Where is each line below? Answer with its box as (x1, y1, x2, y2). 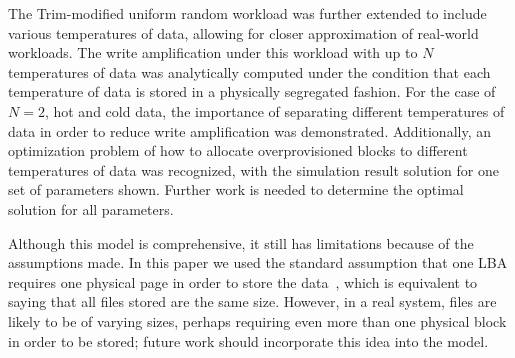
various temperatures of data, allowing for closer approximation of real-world (8, 22, 479, 43)
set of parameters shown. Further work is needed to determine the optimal (8, 179, 464, 200)
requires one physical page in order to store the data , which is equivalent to (8, 271, 478, 292)
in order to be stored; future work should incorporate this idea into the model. (8, 330, 489, 351)
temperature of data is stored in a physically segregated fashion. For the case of (8, 81, 496, 102)
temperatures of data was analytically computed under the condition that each (8, 61, 491, 82)
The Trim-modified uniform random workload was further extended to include (8, 3, 487, 23)
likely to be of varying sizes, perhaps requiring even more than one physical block (8, 310, 507, 331)
